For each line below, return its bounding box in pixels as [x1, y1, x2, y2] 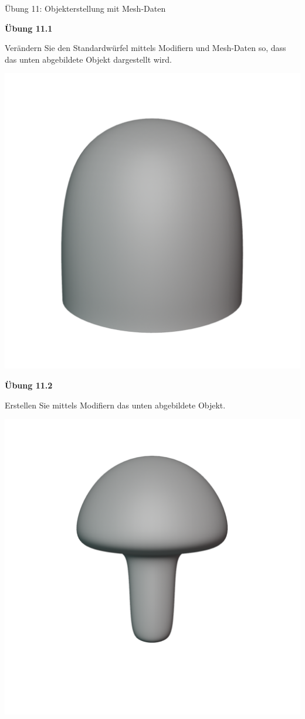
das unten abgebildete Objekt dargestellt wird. [5, 53, 172, 65]
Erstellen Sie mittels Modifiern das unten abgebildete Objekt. [5, 398, 226, 411]
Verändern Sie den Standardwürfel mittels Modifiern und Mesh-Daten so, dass [5, 42, 286, 54]
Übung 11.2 [5, 379, 53, 391]
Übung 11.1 [5, 22, 53, 34]
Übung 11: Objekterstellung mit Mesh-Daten [5, 2, 166, 14]
